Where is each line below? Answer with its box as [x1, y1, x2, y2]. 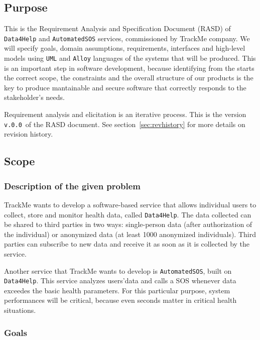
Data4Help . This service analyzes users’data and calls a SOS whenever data [4, 275, 236, 286]
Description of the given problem [4, 179, 141, 192]
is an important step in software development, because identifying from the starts [4, 62, 254, 73]
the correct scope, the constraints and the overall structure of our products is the [4, 72, 253, 83]
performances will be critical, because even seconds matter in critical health [4, 295, 237, 305]
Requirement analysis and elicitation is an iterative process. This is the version [4, 109, 246, 120]
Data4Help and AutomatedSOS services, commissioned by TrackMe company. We [4, 33, 250, 43]
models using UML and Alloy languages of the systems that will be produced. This [4, 53, 256, 63]
